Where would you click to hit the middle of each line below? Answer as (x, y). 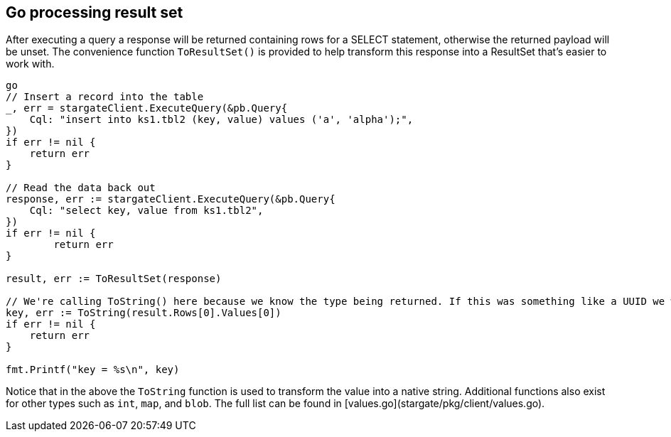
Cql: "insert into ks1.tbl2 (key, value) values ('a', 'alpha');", (221, 120)
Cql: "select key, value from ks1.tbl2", (146, 211)
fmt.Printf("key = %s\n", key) (93, 370)
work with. (30, 64)
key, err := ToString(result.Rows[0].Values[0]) (144, 313)
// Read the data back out (81, 188)
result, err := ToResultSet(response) (114, 279)
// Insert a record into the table (105, 97)
